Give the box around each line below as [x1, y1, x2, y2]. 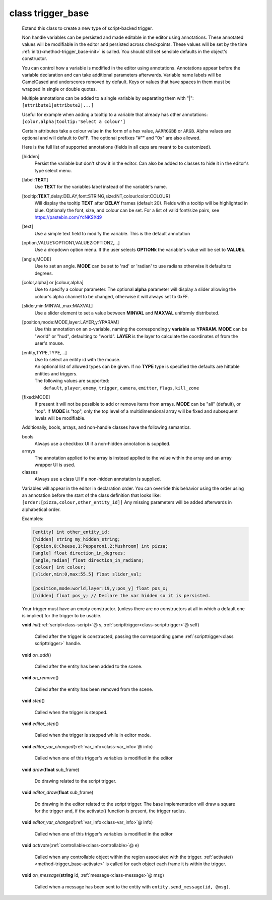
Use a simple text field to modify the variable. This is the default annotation [34, 230, 190, 236]
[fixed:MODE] [22, 394, 50, 400]
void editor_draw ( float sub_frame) [22, 789, 94, 796]
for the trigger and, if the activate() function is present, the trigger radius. [34, 808, 186, 814]
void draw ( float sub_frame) [22, 766, 80, 773]
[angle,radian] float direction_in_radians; [32, 557, 145, 563]
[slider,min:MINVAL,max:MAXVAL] [22, 303, 93, 309]
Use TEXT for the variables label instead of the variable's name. [34, 184, 167, 190]
